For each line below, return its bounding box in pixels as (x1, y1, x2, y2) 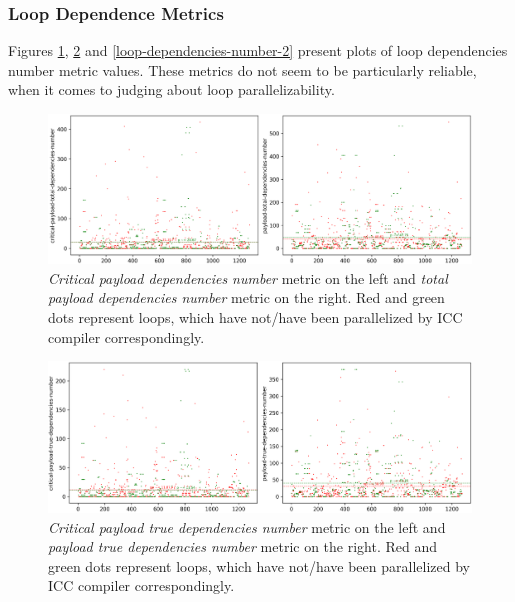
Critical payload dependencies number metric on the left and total (48, 267, 448, 288)
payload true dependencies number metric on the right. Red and (48, 536, 438, 557)
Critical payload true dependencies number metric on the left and (48, 516, 446, 537)
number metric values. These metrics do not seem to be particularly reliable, (8, 59, 477, 80)
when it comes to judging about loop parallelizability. (8, 79, 335, 100)
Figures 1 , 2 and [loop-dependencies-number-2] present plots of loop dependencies (8, 40, 508, 61)
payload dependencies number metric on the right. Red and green (48, 287, 445, 308)
